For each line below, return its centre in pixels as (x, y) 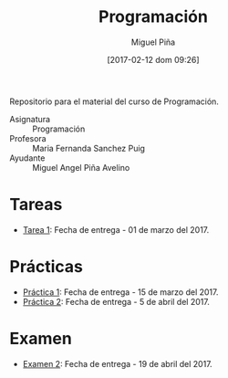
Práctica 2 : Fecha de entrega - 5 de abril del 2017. (116, 301)
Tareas (36, 205)
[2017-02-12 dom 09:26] (153, 59)
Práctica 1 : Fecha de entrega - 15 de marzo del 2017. (120, 292)
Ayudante (27, 158)
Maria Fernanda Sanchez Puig (89, 148)
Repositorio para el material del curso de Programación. (114, 101)
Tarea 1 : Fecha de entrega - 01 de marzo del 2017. (116, 229)
